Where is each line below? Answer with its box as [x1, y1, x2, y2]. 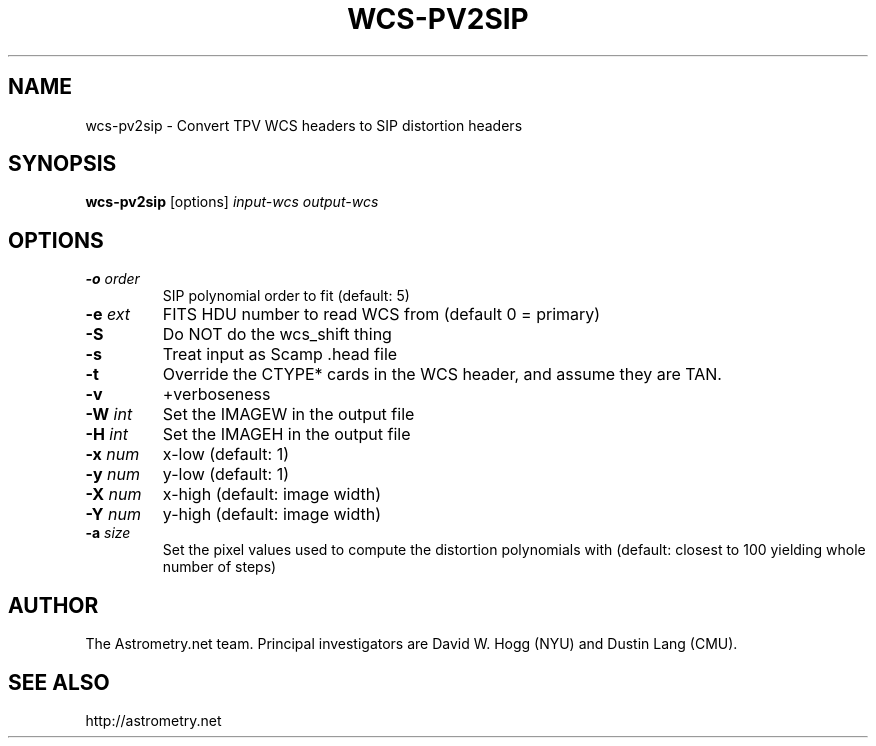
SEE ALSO [8, 669, 110, 695]
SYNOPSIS [8, 151, 117, 177]
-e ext [85, 304, 131, 325]
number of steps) [162, 558, 277, 576]
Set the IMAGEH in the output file [162, 424, 411, 445]
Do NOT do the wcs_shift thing [162, 324, 392, 345]
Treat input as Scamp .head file [162, 344, 398, 365]
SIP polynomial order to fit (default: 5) [162, 287, 410, 305]
